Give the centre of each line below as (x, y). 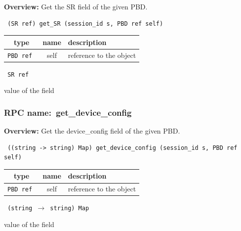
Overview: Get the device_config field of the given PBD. (92, 131)
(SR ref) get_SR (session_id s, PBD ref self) (85, 23)
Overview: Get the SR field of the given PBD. (76, 6)
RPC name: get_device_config (68, 112)
